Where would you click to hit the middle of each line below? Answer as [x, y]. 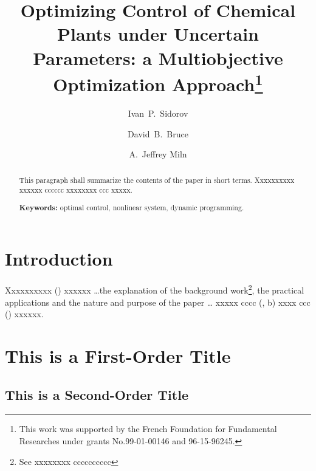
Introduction [59, 259]
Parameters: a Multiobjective [158, 57]
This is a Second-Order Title [97, 394]
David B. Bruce [158, 133]
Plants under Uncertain [158, 34]
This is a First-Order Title [118, 356]
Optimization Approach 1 [158, 83]
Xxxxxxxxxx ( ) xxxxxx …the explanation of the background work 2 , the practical [155, 289]
